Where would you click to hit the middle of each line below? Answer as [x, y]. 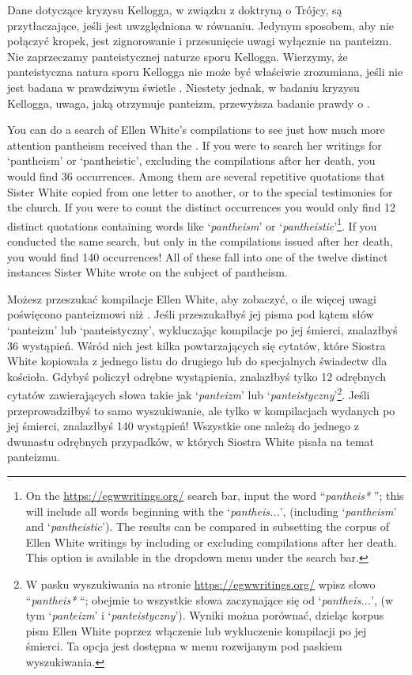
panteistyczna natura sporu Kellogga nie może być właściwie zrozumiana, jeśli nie [205, 72]
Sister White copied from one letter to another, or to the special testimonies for [200, 191]
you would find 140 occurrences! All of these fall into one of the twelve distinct [198, 256]
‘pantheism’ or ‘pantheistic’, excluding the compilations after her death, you [191, 160]
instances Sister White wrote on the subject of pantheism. [147, 272]
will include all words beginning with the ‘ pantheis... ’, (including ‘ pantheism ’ [211, 511]
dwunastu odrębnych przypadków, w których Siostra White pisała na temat [191, 441]
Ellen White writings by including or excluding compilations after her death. [211, 542]
